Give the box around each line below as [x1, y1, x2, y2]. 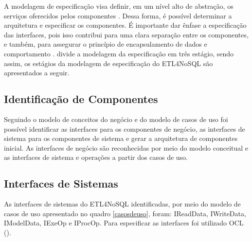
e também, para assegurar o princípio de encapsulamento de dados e [4, 39, 207, 49]
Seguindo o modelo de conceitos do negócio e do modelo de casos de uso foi [4, 114, 228, 124]
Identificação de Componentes [4, 91, 158, 106]
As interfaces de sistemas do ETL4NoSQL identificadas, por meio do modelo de [4, 199, 241, 209]
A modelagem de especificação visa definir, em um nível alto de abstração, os [4, 1, 234, 11]
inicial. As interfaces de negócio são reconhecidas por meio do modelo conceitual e [4, 142, 249, 153]
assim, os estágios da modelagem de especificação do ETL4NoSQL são [4, 58, 213, 68]
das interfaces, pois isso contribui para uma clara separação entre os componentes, [4, 29, 249, 39]
